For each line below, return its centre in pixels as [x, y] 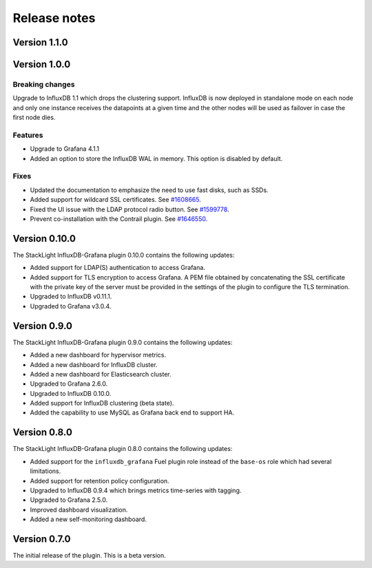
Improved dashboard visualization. [79, 509]
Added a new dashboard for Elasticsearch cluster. [101, 374]
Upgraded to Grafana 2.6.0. [69, 384]
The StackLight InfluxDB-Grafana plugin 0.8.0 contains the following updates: [123, 449]
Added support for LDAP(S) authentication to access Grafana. [118, 268]
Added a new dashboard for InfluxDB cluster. [94, 364]
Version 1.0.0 [42, 64]
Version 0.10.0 [44, 239]
